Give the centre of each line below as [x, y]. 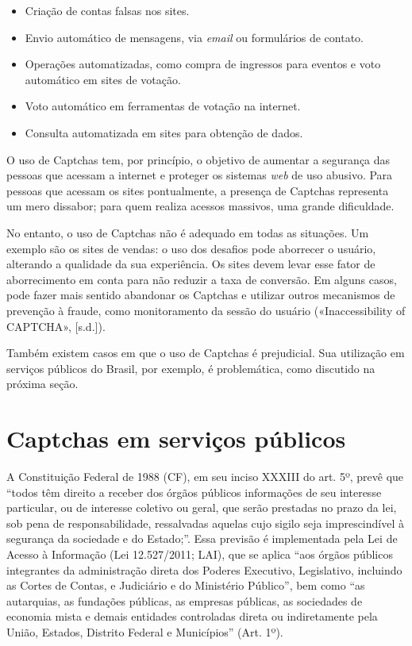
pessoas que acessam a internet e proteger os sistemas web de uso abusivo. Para [200, 175]
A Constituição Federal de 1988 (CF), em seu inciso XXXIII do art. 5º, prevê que [205, 476]
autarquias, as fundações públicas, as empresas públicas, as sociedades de [185, 600]
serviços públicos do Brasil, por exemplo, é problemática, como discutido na [191, 368]
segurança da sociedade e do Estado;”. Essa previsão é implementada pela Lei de [202, 538]
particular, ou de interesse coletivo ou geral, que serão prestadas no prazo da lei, [202, 508]
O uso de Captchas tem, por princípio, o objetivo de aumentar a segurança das [198, 159]
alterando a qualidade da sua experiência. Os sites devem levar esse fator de [191, 264]
